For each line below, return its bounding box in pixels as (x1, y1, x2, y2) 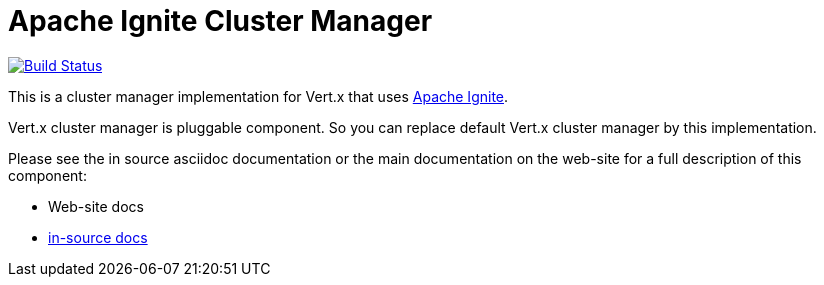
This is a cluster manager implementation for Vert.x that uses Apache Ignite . (8, 87, 509, 105)
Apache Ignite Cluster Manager (8, 4, 433, 38)
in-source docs (48, 228, 148, 246)
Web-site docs (48, 197, 144, 215)
